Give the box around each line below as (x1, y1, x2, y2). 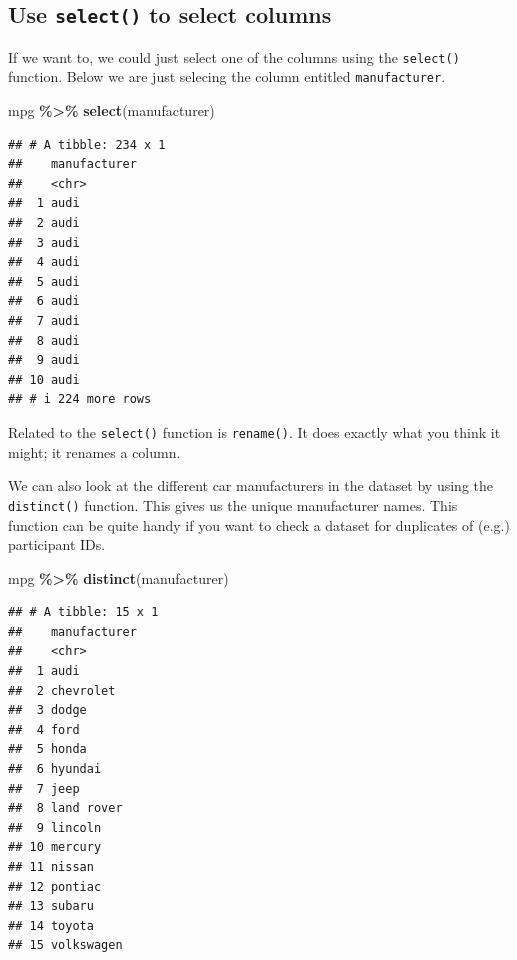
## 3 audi (8, 235, 80, 250)
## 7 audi (8, 314, 80, 329)
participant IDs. (8, 534, 106, 555)
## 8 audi (8, 333, 80, 348)
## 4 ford (8, 722, 80, 737)
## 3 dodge (8, 703, 87, 718)
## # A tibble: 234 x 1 (8, 137, 166, 152)
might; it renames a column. (8, 441, 181, 462)
